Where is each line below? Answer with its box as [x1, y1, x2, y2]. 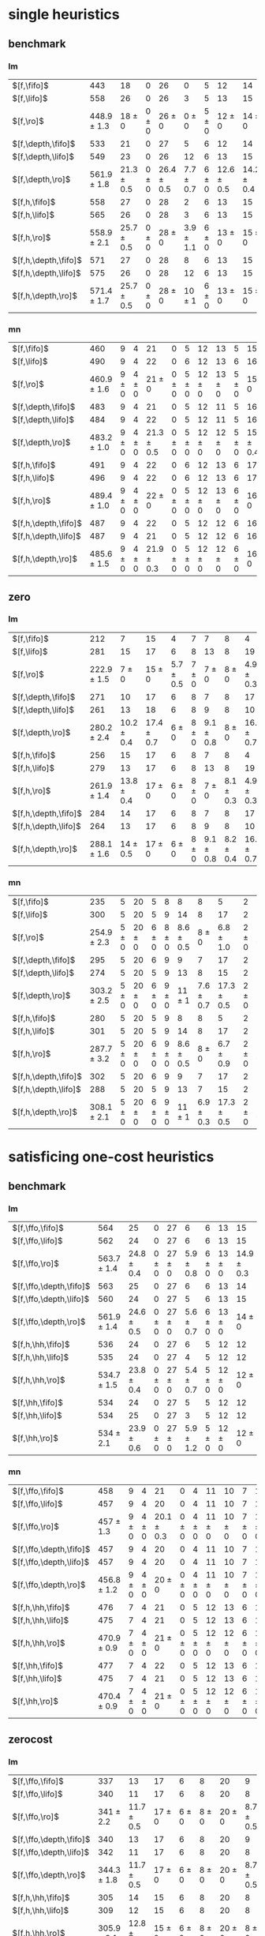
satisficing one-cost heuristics [8, 1148, 215, 1166]
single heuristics [8, 6, 120, 24]
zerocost [8, 1732, 53, 1746]
